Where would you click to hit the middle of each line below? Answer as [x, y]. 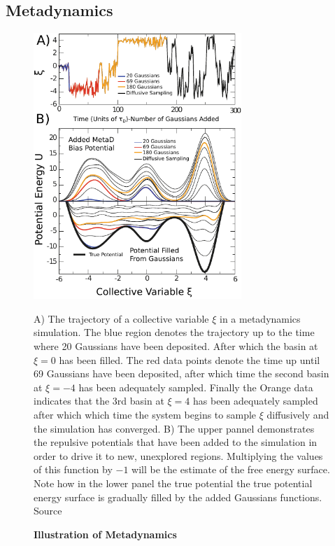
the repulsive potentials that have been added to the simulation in [176, 442]
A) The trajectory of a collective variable [121, 318]
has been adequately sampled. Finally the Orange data [196, 387]
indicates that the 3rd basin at [99, 401]
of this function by [73, 469]
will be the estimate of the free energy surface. [231, 469]
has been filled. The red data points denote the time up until [190, 359]
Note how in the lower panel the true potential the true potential [173, 483]
